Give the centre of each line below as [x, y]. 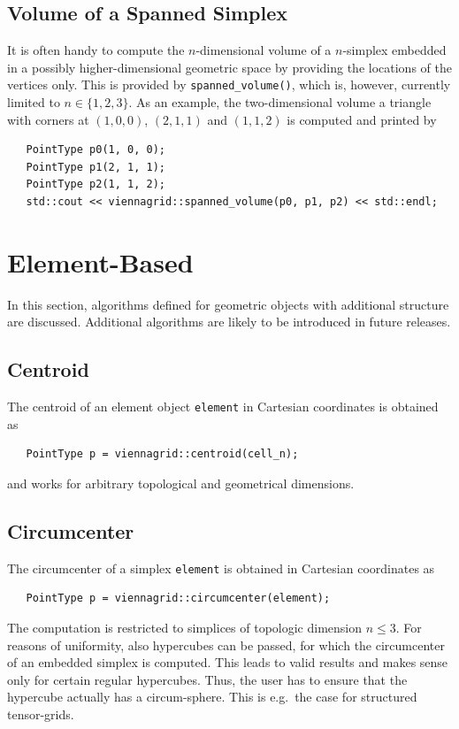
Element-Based [100, 261]
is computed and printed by [362, 119]
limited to [34, 102]
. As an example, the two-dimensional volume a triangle [280, 102]
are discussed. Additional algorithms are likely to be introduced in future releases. [229, 322]
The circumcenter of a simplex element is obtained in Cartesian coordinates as [221, 568]
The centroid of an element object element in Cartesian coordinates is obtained [223, 407]
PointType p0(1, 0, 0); [96, 150]
